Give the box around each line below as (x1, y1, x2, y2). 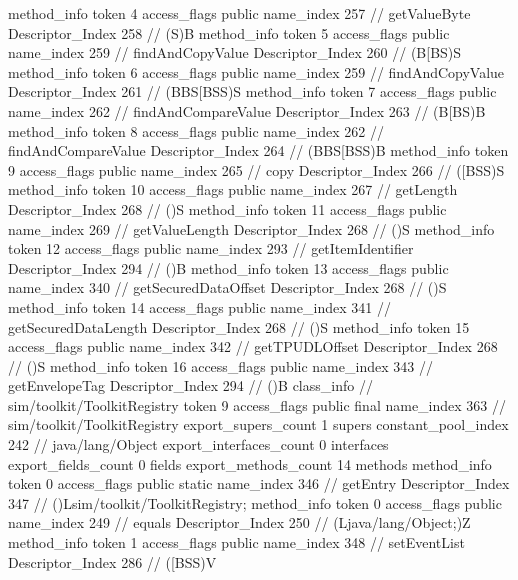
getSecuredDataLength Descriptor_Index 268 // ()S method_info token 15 (8, 316, 470, 337)
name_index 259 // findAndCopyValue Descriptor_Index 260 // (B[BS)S (8, 42, 462, 63)
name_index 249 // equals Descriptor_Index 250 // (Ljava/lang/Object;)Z (8, 512, 471, 533)
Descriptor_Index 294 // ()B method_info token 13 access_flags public (8, 257, 449, 278)
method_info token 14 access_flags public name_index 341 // (8, 296, 391, 317)
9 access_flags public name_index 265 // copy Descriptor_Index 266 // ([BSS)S (8, 159, 505, 180)
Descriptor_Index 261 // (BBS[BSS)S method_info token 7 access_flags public (8, 81, 497, 102)
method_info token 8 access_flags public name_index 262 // (8, 120, 384, 141)
